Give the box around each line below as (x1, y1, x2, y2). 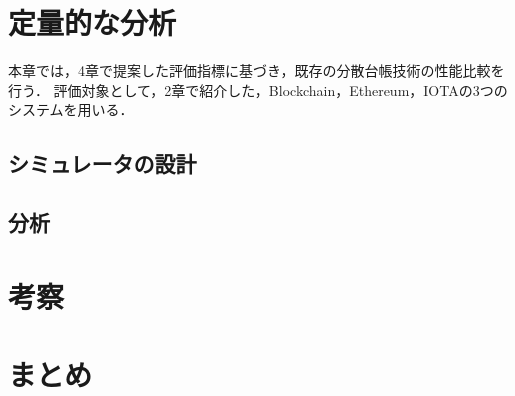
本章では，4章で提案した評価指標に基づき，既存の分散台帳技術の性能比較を (8, 60, 505, 81)
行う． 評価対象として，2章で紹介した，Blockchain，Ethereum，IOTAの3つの (8, 79, 508, 100)
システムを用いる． (8, 99, 134, 120)
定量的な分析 (8, 2, 177, 43)
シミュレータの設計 (8, 148, 197, 179)
